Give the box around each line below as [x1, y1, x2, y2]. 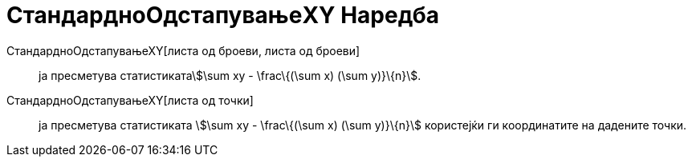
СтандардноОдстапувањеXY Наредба [6, 2, 439, 29]
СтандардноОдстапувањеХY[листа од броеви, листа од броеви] [6, 43, 360, 58]
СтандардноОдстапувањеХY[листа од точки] [6, 93, 254, 107]
